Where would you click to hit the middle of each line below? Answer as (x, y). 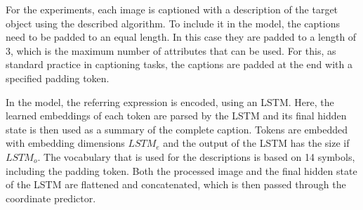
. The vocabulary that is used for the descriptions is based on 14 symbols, (196, 156)
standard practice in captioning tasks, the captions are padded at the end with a (179, 64)
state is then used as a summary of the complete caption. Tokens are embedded (177, 129)
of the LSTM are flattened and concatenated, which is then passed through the (176, 184)
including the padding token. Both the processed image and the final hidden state (181, 170)
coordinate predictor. (51, 198)
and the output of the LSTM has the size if (256, 143)
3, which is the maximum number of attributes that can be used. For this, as (171, 50)
